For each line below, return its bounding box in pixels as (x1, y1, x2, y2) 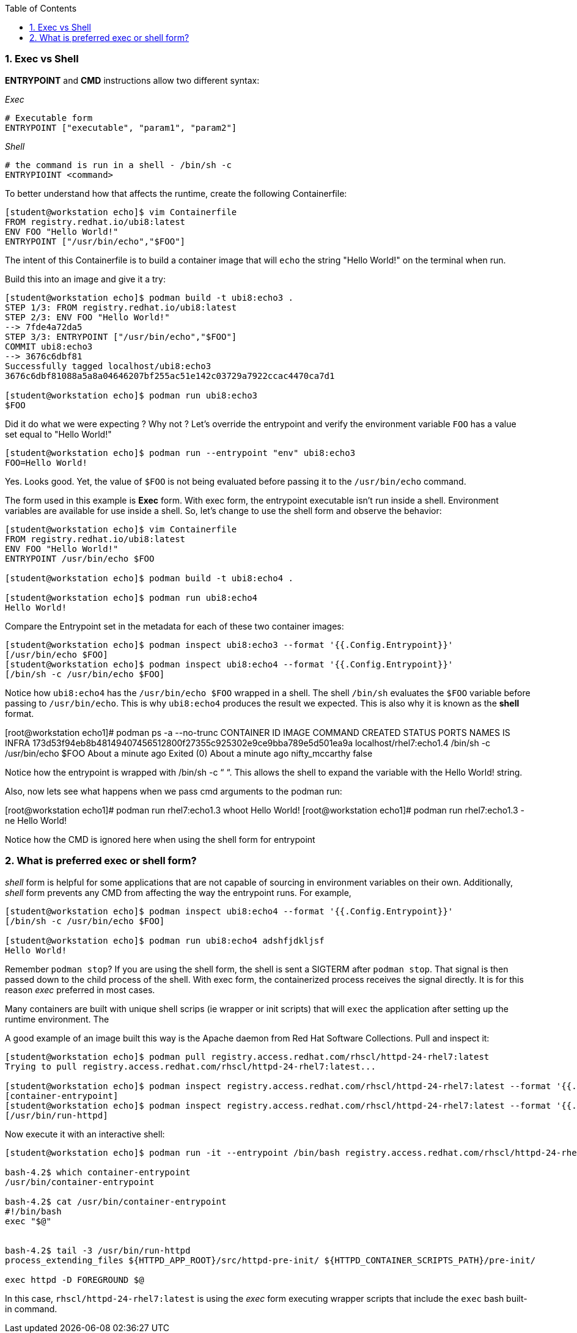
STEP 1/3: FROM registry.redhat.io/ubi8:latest (5, 302, 237, 312)
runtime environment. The (5, 1013, 109, 1024)
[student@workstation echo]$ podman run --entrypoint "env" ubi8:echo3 (5, 447, 356, 458)
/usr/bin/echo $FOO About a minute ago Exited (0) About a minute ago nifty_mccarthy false (5, 747, 373, 758)
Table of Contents (5, 3, 77, 13)
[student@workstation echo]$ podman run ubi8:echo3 (5, 390, 258, 400)
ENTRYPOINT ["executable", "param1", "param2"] (5, 122, 237, 133)
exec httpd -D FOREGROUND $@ (5, 1274, 144, 1285)
